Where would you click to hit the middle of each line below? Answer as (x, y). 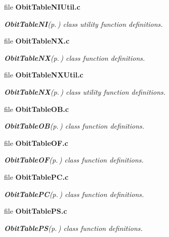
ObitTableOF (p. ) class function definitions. (74, 160)
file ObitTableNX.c (37, 41)
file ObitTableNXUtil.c (44, 75)
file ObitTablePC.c (36, 176)
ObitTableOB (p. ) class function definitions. (74, 126)
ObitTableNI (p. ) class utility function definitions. (83, 24)
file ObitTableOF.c (36, 143)
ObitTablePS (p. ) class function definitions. (73, 228)
